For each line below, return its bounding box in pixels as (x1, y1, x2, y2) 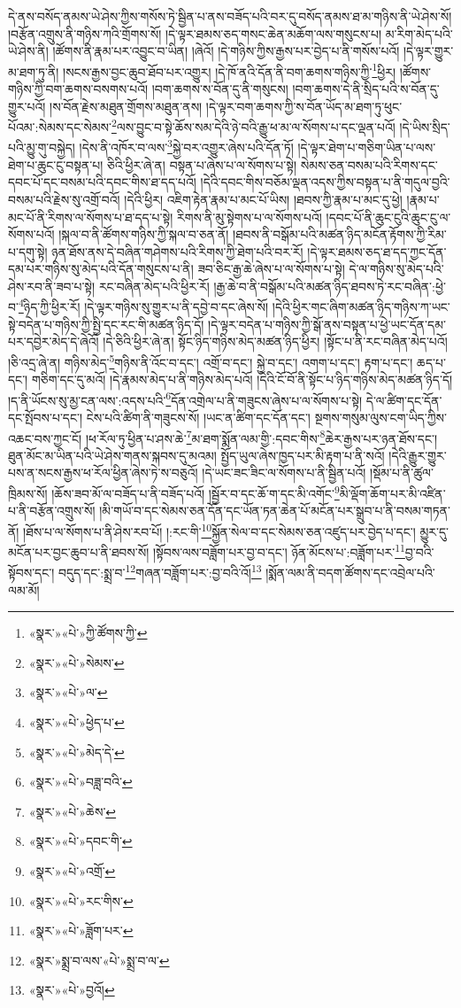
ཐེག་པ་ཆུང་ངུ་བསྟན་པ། (8, 155, 104, 174)
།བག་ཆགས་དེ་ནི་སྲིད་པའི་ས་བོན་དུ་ (292, 80, 440, 98)
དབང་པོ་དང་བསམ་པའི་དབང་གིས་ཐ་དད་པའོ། (8, 173, 196, 191)
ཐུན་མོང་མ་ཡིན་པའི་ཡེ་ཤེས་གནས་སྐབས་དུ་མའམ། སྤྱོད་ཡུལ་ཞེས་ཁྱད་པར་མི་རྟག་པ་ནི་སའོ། (8, 446, 385, 464)
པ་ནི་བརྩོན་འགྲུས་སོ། (8, 501, 96, 520)
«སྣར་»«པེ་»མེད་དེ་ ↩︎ (28, 742, 125, 761)
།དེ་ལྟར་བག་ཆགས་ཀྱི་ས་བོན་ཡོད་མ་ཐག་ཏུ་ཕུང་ (205, 97, 403, 115)
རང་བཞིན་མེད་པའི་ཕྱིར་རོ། (98, 276, 210, 295)
